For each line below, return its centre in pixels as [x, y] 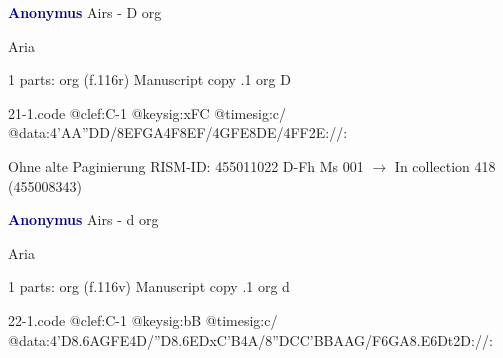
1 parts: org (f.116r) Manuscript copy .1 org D [149, 79]
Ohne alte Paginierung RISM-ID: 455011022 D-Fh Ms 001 [186, 165]
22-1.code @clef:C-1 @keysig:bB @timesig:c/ [143, 319]
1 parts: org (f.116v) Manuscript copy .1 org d [149, 286]
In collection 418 [445, 165]
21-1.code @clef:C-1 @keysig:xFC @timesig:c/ [147, 112]
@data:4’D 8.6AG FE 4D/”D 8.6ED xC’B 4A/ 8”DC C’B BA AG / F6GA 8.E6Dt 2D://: [250, 339]
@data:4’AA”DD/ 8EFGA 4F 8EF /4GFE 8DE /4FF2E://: [178, 132]
